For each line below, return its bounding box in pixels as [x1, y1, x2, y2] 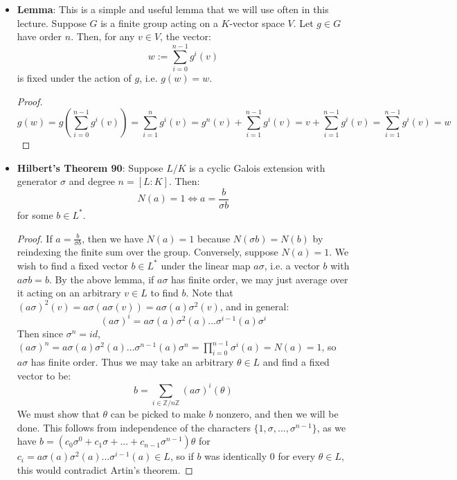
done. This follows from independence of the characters [17, 420, 251, 434]
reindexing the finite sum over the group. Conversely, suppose [17, 245, 278, 259]
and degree [69, 174, 115, 188]
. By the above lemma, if [48, 272, 154, 286]
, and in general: [219, 299, 289, 313]
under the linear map [161, 258, 251, 272]
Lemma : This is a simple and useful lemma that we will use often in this [17, 2, 329, 16]
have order [17, 29, 62, 44]
